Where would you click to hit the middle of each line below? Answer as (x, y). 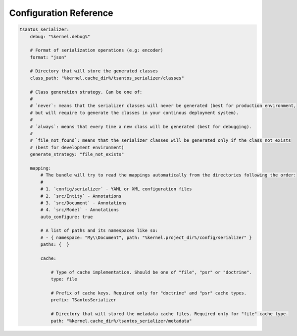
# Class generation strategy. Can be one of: (86, 92)
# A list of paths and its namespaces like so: (99, 231)
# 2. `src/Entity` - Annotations (81, 196)
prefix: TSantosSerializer (83, 300)
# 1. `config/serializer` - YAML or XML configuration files (116, 189)
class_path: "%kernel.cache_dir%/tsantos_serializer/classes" (107, 78)
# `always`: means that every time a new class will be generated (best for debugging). (141, 127)
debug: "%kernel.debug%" (60, 36)
